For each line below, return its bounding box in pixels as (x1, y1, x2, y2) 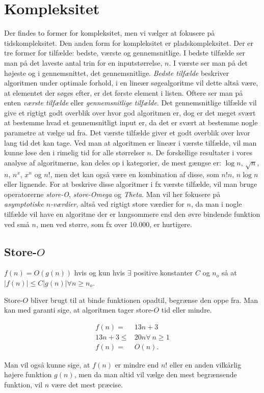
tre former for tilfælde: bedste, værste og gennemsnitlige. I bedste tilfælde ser (4, 47, 246, 58)
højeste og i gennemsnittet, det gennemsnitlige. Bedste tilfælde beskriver (4, 67, 229, 78)
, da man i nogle (191, 199, 242, 209)
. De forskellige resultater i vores (151, 147, 252, 158)
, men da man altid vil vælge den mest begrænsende (74, 369, 237, 380)
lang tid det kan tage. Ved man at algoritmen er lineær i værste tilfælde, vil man (4, 137, 257, 148)
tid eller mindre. (161, 304, 212, 315)
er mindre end (115, 359, 159, 370)
